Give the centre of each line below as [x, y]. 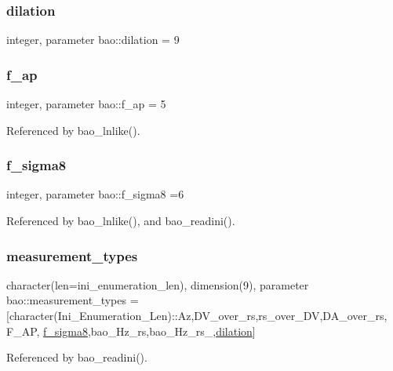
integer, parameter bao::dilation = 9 [93, 40]
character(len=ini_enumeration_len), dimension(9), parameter [158, 284]
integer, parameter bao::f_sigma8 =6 [95, 194]
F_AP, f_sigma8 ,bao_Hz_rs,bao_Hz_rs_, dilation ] [131, 331]
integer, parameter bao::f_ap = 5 [86, 104]
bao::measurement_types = [73, 300]
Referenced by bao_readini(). [77, 357]
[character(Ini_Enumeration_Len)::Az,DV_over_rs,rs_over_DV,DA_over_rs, [197, 316]
